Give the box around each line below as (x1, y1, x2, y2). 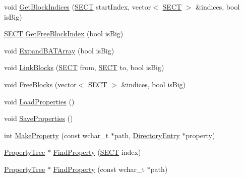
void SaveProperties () (4, 113, 73, 124)
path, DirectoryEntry (114, 130, 180, 140)
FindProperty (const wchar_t (53, 163, 145, 174)
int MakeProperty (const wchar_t (4, 130, 109, 140)
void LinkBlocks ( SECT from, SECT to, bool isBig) (4, 62, 164, 73)
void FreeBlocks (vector (4, 79, 77, 89)
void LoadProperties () (4, 96, 75, 106)
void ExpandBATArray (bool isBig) (4, 45, 114, 55)
